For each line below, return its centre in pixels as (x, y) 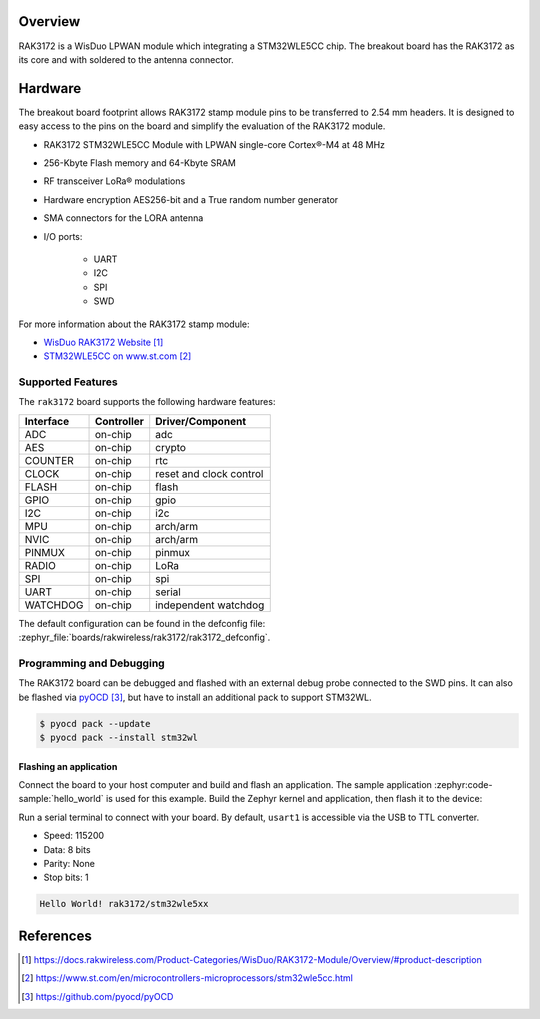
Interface (47, 421)
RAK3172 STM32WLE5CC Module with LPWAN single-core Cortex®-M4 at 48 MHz (214, 144)
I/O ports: (63, 236)
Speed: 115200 (74, 836)
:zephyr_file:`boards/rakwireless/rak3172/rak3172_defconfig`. (144, 637)
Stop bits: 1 (66, 877)
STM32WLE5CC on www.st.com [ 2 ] (117, 356)
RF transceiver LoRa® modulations (114, 181)
